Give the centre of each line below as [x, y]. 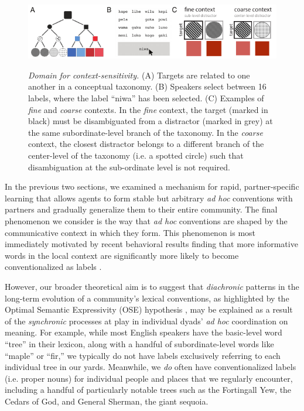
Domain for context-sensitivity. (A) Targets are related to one [139, 75]
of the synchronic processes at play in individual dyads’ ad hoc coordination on [146, 321]
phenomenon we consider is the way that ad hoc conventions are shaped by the [146, 221]
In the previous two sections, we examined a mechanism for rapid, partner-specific [152, 186]
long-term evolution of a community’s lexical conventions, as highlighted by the [147, 298]
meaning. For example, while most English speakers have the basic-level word [144, 332]
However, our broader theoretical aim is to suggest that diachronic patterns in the [152, 286]
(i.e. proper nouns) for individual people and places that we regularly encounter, [149, 378]
